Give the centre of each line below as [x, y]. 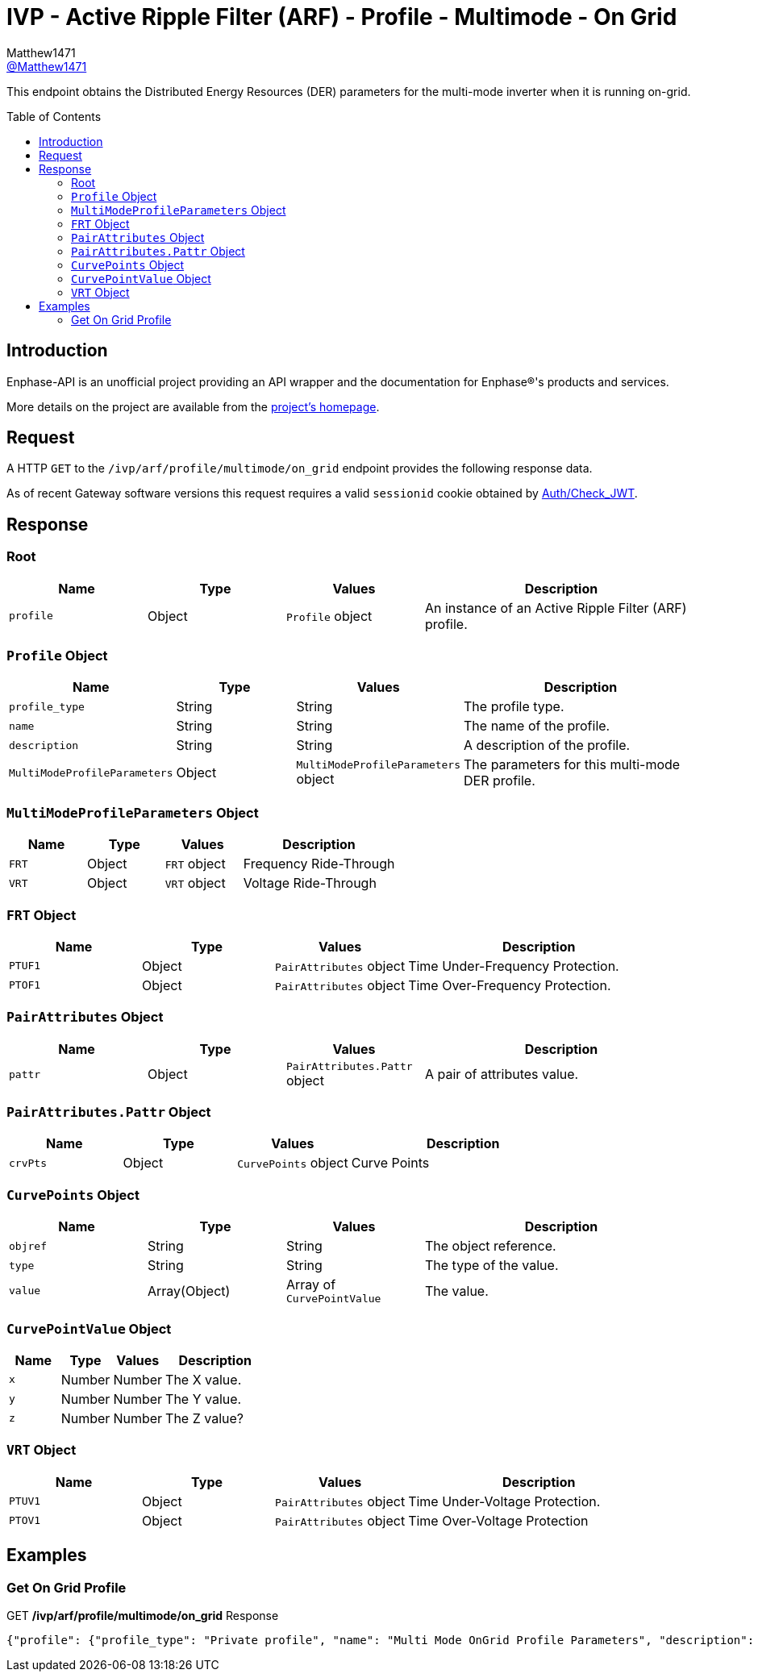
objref [28, 1246]
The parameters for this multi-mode [572, 765]
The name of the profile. [537, 726]
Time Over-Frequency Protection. [510, 985]
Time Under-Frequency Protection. [514, 966]
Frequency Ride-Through [319, 864]
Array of [311, 1285]
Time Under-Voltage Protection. [504, 1501]
